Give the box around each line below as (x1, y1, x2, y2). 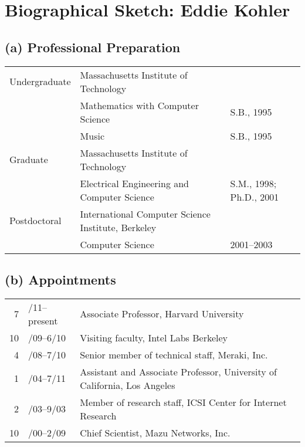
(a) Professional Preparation (5, 38, 181, 56)
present (28, 313, 58, 327)
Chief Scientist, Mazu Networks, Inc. (80, 425, 231, 439)
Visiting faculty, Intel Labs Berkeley (80, 330, 228, 344)
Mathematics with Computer (80, 98, 199, 112)
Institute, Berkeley (80, 220, 157, 234)
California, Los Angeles (80, 378, 175, 392)
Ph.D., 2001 (230, 189, 279, 204)
